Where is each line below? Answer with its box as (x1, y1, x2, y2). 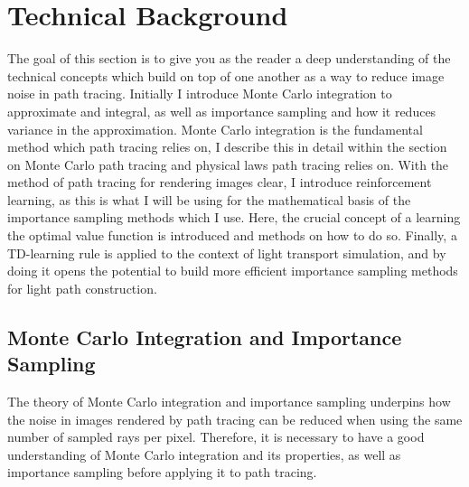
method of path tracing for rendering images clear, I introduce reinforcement (7, 173, 432, 192)
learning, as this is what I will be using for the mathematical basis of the (7, 190, 411, 209)
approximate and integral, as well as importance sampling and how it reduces (7, 101, 436, 120)
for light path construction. (7, 278, 157, 297)
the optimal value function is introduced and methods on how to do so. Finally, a (7, 226, 457, 245)
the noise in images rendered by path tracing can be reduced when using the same (7, 409, 463, 428)
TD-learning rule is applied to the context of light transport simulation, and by (7, 243, 446, 262)
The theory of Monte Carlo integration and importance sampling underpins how (7, 392, 451, 411)
